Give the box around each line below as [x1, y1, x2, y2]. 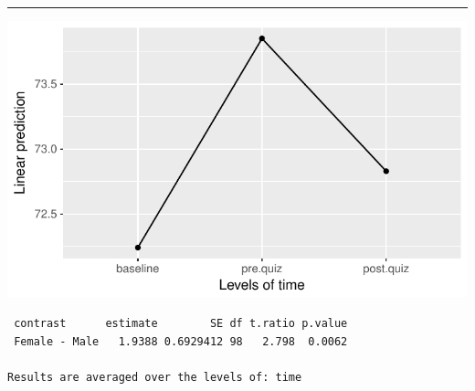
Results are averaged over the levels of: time [7, 370, 302, 384]
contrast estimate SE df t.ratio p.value [14, 316, 348, 330]
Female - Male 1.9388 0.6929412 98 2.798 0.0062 [14, 334, 348, 348]
